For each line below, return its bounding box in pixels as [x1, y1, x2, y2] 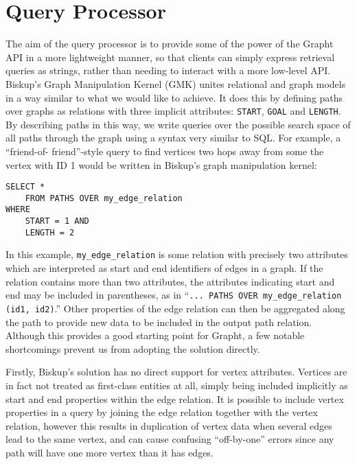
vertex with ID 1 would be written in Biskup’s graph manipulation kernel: [5, 157, 317, 172]
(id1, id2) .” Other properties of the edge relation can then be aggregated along [5, 301, 345, 315]
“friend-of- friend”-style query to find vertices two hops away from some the [5, 143, 324, 158]
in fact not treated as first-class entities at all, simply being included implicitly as [5, 378, 348, 392]
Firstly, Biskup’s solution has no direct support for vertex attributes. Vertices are [5, 364, 347, 379]
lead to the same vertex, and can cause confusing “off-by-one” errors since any [5, 432, 334, 446]
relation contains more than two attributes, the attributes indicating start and [5, 274, 335, 288]
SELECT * [5, 182, 45, 192]
